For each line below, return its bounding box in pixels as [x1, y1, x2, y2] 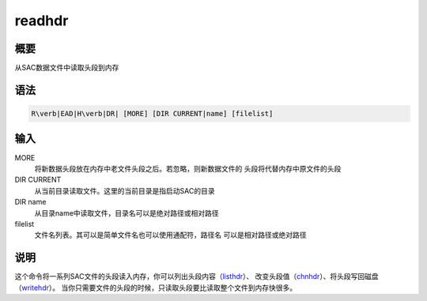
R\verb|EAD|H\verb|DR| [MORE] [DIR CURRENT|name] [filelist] [31, 109, 274, 119]
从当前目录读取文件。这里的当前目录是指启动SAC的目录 [34, 186, 215, 195]
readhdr [14, 12, 69, 29]
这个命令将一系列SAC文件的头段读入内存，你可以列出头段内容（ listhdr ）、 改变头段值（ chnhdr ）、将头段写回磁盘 [14, 272, 379, 281]
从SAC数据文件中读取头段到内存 [14, 63, 119, 73]
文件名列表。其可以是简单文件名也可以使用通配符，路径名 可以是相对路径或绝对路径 [34, 230, 307, 240]
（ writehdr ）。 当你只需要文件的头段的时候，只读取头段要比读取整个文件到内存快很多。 [14, 283, 297, 292]
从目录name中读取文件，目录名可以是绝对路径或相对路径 [34, 208, 219, 217]
